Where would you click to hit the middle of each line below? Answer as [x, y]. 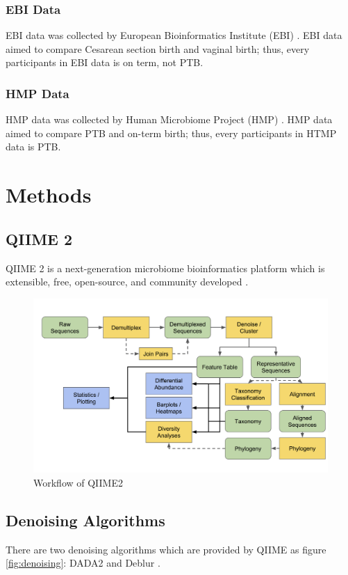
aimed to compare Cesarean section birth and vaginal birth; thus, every [158, 48]
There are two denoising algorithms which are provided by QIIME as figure [166, 549]
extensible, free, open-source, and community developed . [127, 282]
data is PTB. [33, 147]
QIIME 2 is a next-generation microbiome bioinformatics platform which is [165, 268]
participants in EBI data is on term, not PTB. [105, 62]
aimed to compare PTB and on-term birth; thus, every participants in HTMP [171, 133]
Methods [49, 195]
